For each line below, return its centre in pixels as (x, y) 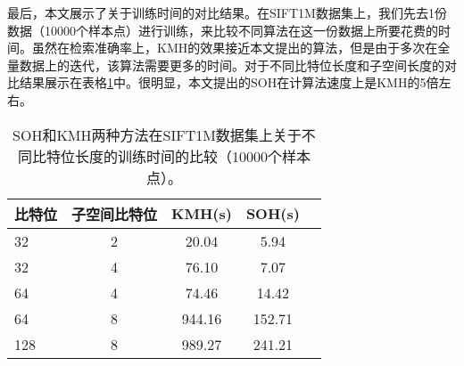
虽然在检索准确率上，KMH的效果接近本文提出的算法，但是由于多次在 (235, 48)
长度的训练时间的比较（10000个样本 (192, 156)
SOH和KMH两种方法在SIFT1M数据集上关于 (157, 134)
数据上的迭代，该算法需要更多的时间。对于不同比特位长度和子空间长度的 (232, 65)
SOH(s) (273, 214)
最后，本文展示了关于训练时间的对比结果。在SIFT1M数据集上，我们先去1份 (227, 12)
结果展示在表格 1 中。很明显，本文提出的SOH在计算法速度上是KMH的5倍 (229, 82)
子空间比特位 (115, 214)
